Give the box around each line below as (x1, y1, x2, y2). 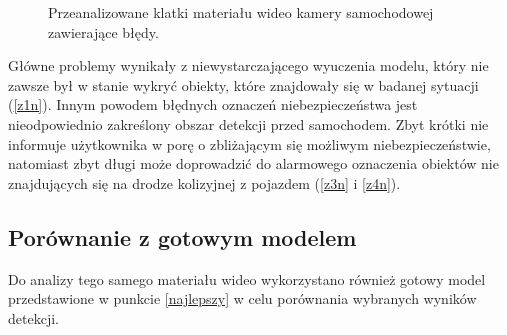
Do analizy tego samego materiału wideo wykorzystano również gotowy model (8, 268, 486, 289)
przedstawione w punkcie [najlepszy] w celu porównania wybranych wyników (8, 288, 477, 309)
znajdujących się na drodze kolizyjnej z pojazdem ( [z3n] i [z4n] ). (8, 172, 401, 193)
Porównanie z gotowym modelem (8, 221, 357, 252)
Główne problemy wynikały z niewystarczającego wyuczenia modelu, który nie (8, 55, 489, 76)
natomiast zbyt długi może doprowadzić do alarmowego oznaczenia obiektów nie (8, 153, 499, 174)
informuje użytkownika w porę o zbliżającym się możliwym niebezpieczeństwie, (8, 133, 491, 154)
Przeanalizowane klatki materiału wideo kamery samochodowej (48, 2, 434, 22)
